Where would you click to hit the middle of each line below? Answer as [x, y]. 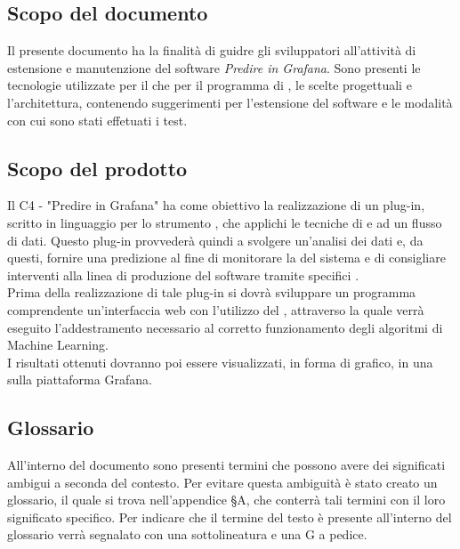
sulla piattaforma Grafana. [80, 379]
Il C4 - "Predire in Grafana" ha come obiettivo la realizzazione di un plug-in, [216, 205]
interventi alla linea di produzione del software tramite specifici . [183, 274]
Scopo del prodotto [97, 168]
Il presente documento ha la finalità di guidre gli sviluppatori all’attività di [212, 50]
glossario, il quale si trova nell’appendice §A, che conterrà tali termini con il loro [226, 500]
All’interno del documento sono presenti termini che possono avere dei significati [226, 465]
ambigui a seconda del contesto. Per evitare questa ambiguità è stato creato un [222, 482]
